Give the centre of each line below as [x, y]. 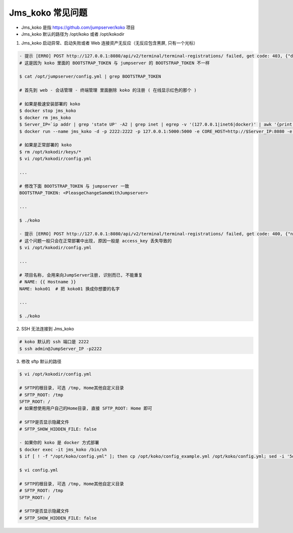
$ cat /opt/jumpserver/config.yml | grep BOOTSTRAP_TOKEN [90, 77]
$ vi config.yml [39, 470]
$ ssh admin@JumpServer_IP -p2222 [61, 349]
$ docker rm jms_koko [45, 118]
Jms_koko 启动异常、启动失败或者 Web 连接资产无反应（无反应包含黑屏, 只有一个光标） [109, 43]
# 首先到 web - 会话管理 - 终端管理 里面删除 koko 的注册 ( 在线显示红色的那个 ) [108, 90]
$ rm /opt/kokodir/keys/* [50, 152]
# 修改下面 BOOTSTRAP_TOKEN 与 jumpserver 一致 [74, 186]
